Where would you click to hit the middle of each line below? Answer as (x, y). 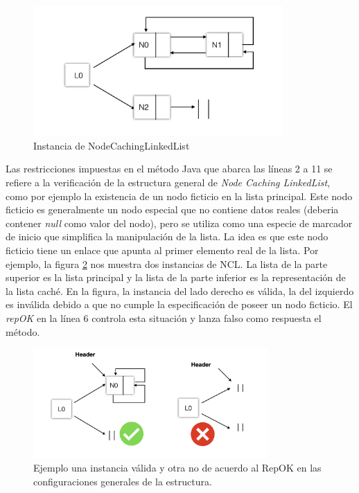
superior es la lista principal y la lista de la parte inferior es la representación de (176, 277)
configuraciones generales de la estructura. (123, 481)
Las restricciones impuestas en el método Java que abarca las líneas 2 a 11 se (169, 169)
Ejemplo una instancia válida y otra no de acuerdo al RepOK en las (177, 468)
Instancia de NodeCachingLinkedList (112, 145)
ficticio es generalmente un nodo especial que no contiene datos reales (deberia (172, 209)
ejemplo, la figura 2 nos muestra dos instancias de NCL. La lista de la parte (167, 263)
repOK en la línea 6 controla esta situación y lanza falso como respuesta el (164, 318)
